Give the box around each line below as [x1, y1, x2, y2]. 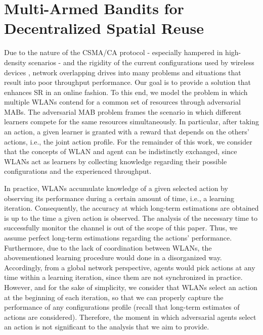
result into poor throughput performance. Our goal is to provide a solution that [4, 77, 251, 87]
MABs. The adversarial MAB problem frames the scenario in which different [4, 106, 242, 117]
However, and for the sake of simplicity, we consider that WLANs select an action [4, 281, 257, 292]
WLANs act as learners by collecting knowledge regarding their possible [4, 156, 227, 166]
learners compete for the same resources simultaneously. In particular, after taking [4, 116, 259, 127]
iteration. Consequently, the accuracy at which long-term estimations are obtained [4, 203, 259, 213]
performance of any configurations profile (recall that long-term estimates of [4, 302, 240, 312]
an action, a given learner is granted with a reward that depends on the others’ [4, 126, 249, 137]
